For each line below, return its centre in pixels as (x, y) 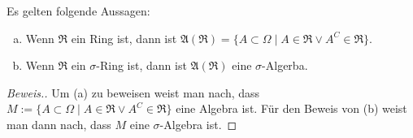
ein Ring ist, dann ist (124, 38)
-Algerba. (285, 65)
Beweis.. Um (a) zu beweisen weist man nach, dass (133, 92)
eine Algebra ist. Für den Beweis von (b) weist (291, 108)
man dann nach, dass (59, 124)
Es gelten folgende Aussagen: (78, 11)
